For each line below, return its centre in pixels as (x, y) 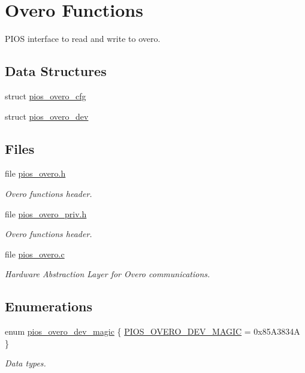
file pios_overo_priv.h (46, 213)
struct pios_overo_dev (47, 116)
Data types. (25, 363)
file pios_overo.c (35, 254)
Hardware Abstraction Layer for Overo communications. (108, 274)
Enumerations (49, 306)
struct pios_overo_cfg (46, 95)
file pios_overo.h (35, 173)
